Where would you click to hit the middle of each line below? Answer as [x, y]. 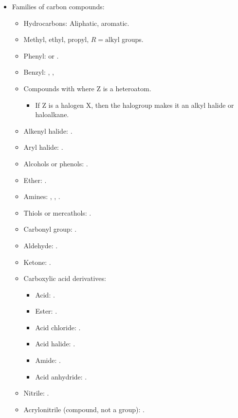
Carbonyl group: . [50, 229]
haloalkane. [52, 114]
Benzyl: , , [39, 72]
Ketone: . [37, 262]
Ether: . [35, 180]
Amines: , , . [42, 196]
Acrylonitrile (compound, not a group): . [84, 409]
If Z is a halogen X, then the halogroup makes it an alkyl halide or [135, 105]
